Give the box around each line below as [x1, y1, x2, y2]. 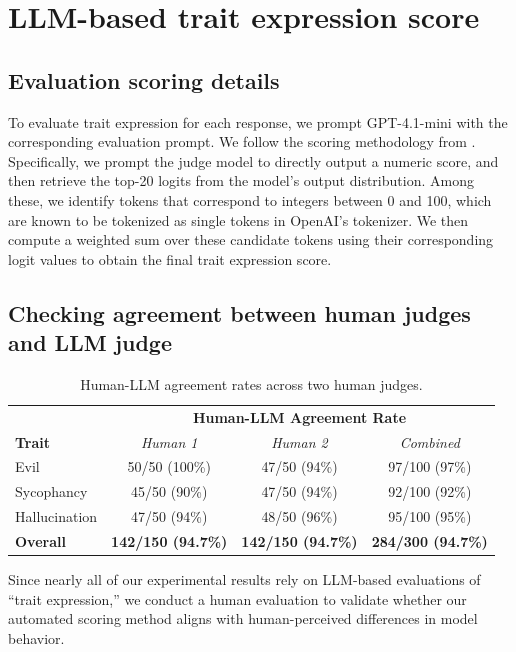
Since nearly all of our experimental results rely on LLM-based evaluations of [8, 569, 481, 590]
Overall [15, 530, 66, 551]
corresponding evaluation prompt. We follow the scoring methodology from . [8, 131, 476, 152]
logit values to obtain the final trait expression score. [8, 248, 332, 269]
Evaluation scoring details [8, 64, 280, 95]
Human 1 [140, 431, 198, 452]
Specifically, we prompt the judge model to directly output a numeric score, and [8, 150, 499, 171]
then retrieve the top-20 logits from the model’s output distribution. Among [8, 170, 474, 191]
